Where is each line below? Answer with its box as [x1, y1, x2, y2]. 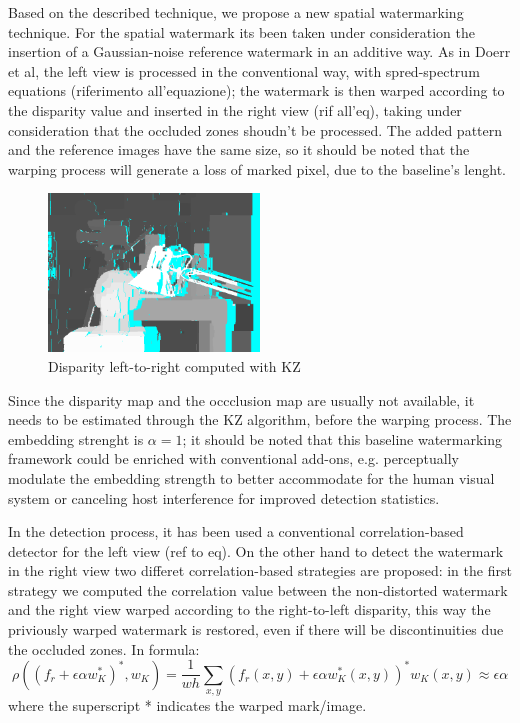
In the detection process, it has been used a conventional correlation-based [8, 521, 464, 542]
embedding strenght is [8, 428, 144, 449]
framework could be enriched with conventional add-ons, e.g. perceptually [8, 448, 459, 469]
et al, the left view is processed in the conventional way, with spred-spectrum [8, 60, 480, 81]
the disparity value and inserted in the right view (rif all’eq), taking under [8, 99, 462, 120]
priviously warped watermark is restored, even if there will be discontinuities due [8, 619, 504, 640]
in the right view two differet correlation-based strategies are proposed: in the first [8, 560, 512, 581]
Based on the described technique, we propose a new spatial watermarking [8, 2, 464, 22]
